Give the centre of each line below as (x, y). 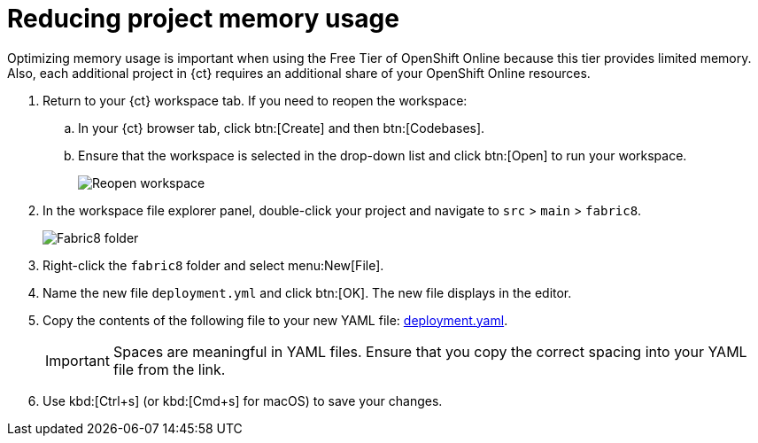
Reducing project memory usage (203, 19)
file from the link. (169, 369)
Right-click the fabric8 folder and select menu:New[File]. (213, 265)
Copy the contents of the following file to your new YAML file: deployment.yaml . (275, 320)
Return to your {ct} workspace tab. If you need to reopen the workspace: (255, 100)
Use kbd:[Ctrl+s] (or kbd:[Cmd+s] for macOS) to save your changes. (243, 400)
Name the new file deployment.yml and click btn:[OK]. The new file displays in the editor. (307, 292)
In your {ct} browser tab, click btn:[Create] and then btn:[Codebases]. (282, 128)
